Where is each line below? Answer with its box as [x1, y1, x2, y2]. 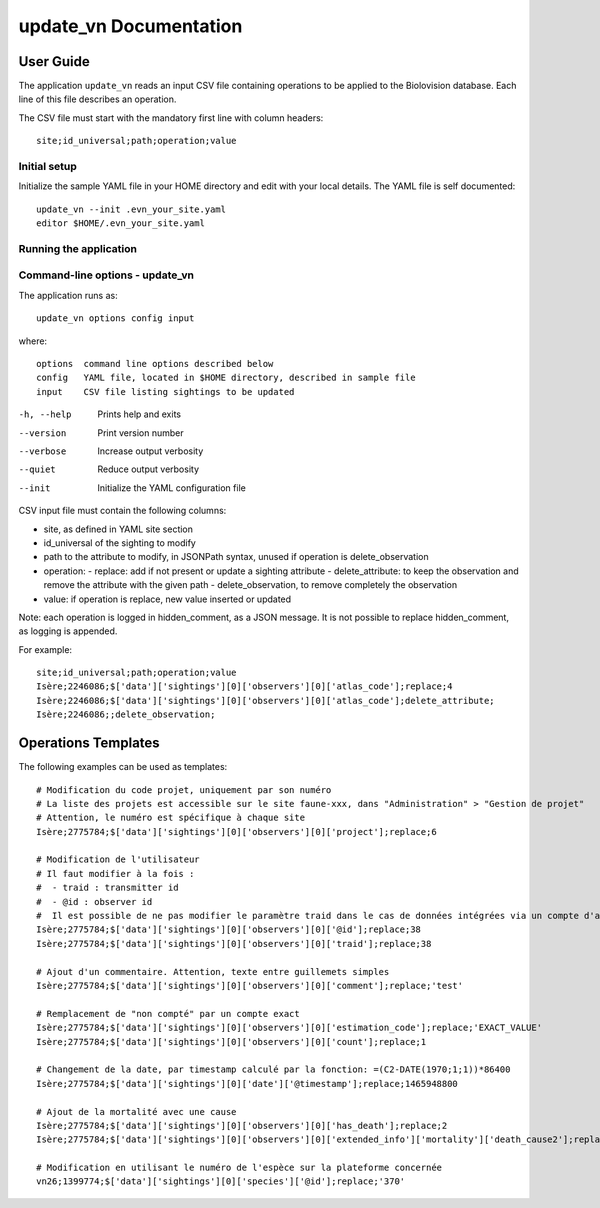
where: [18, 335, 48, 347]
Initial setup [18, 160, 77, 173]
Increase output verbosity [97, 445, 204, 457]
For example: [18, 643, 73, 655]
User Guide [18, 53, 90, 70]
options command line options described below [36, 358, 274, 370]
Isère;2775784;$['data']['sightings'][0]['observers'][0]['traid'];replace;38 [36, 938, 432, 949]
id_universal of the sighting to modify [43, 536, 197, 549]
